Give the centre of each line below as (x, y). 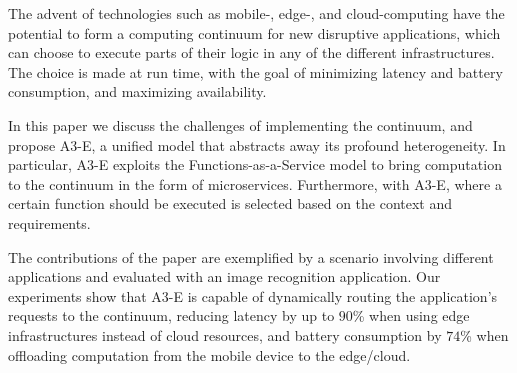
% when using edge (411, 315)
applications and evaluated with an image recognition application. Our (224, 276)
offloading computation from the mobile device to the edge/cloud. (209, 354)
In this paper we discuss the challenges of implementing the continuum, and (240, 124)
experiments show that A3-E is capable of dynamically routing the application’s (253, 295)
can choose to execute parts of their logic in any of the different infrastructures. (251, 52)
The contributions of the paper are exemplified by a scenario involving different (251, 256)
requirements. (49, 222)
